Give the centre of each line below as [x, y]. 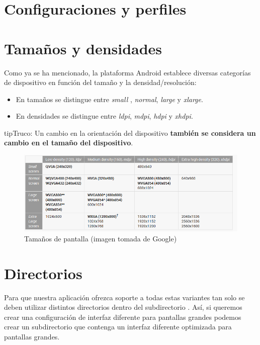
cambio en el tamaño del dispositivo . [69, 143]
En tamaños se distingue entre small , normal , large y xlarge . [109, 99]
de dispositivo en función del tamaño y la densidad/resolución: [100, 82]
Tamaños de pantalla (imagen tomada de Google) [101, 238]
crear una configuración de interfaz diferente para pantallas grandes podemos [123, 317]
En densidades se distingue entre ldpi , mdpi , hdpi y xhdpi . [104, 116]
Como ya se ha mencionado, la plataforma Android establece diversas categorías [127, 72]
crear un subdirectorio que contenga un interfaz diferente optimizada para [118, 327]
